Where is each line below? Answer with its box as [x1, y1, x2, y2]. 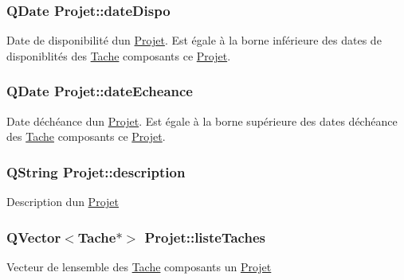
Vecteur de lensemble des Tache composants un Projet [6, 258, 272, 274]
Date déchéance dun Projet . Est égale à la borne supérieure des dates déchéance [6, 112, 398, 129]
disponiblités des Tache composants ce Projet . [6, 47, 231, 64]
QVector [6, 227, 61, 247]
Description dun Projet [6, 193, 119, 210]
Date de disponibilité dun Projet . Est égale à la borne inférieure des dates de [6, 32, 382, 49]
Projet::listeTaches [144, 227, 265, 247]
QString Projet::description [6, 161, 186, 181]
